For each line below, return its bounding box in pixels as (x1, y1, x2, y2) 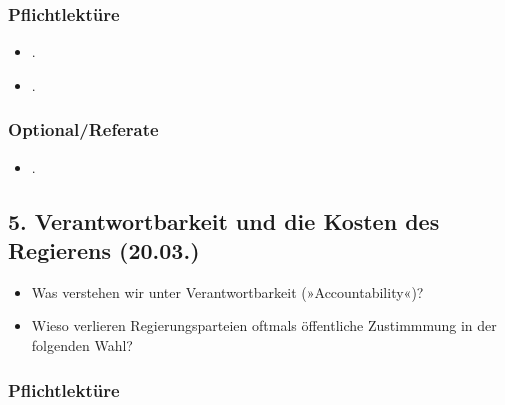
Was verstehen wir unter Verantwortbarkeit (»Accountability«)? (31, 281, 424, 302)
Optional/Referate (8, 117, 159, 142)
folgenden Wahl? (31, 335, 133, 355)
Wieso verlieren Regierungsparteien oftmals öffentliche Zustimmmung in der (31, 315, 497, 336)
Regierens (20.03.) (8, 235, 200, 265)
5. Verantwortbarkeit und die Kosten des (8, 205, 440, 236)
